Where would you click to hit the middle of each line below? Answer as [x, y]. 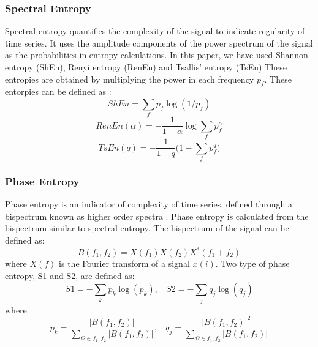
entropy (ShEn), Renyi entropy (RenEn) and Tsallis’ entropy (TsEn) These [146, 67]
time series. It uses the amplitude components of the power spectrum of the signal [159, 43]
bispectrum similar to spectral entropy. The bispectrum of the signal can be [147, 228]
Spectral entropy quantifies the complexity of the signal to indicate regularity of [155, 31]
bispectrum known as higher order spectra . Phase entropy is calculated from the [157, 216]
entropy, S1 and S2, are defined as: [70, 275]
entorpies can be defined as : [58, 91]
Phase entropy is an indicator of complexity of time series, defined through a [149, 204]
